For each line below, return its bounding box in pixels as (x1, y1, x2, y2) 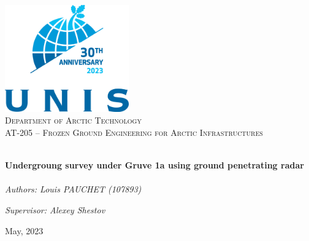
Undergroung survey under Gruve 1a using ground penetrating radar (5, 159, 304, 172)
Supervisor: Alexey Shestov (5, 203, 105, 216)
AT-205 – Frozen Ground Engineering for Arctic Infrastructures (5, 126, 263, 139)
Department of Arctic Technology (5, 114, 142, 127)
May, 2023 (5, 224, 44, 237)
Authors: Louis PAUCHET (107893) (5, 183, 142, 196)
